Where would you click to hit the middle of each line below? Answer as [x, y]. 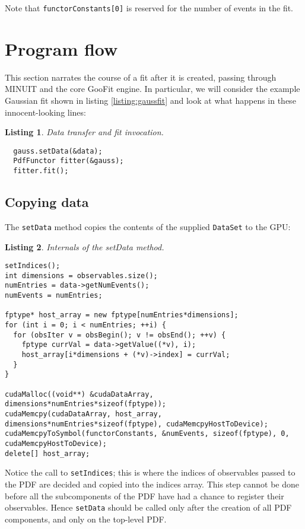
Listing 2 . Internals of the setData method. [85, 246]
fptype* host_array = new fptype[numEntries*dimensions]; [122, 315]
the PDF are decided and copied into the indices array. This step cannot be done [152, 484]
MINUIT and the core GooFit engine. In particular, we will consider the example [152, 89]
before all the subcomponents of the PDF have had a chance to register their [144, 495]
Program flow [61, 48]
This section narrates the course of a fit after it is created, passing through [141, 77]
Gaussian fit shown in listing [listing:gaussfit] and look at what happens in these [150, 100]
